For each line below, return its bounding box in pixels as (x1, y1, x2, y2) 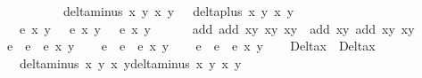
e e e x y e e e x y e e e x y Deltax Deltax (6, 36, 376, 55)
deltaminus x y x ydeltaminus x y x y (19, 53, 242, 72)
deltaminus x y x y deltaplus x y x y (62, 2, 294, 19)
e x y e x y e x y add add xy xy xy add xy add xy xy (19, 19, 415, 37)
